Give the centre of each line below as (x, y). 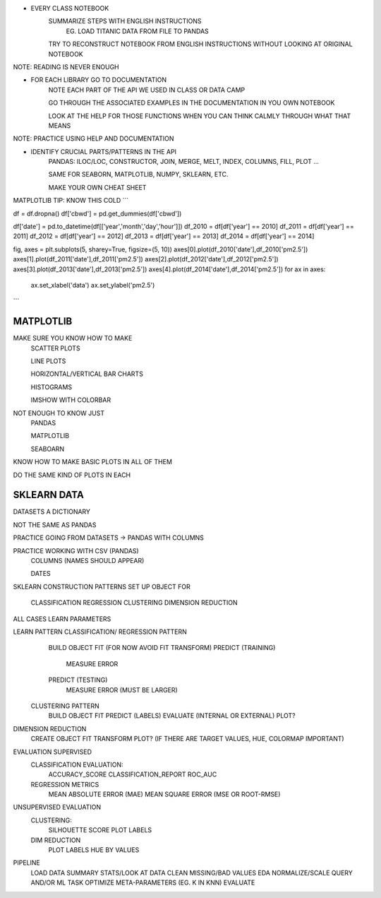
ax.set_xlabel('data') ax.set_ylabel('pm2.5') (93, 285)
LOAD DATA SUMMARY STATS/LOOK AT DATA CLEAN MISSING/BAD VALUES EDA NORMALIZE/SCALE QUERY (192, 873)
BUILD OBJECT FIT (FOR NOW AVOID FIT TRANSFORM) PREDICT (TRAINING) (162, 648)
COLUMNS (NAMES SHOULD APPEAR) (87, 561)
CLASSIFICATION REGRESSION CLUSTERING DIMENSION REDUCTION (134, 603)
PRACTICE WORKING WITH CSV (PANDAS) (76, 550)
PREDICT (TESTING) (78, 680)
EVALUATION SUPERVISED (52, 752)
